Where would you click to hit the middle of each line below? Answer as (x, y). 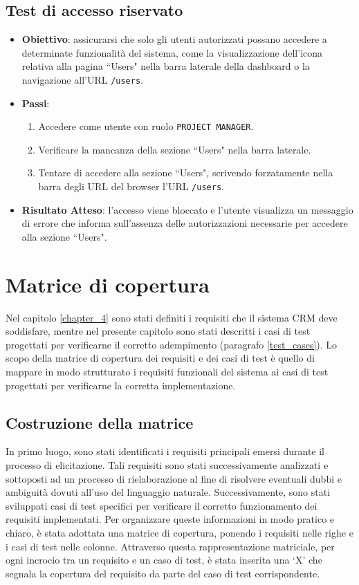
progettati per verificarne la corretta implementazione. (121, 385)
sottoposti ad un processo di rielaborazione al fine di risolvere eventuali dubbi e (174, 478)
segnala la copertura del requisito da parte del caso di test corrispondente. (163, 573)
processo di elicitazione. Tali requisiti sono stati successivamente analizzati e (167, 465)
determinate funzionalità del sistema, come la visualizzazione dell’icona (172, 52)
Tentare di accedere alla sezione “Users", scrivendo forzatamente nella (186, 173)
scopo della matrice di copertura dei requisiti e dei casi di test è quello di (160, 358)
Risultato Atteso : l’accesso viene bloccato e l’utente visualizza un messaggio (187, 209)
